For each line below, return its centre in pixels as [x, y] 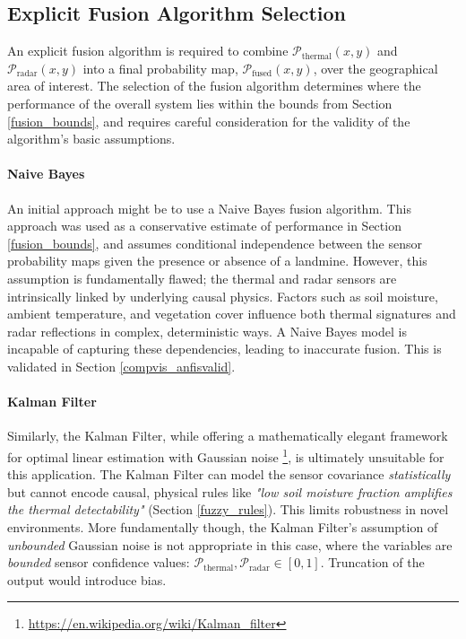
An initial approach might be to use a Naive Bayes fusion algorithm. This [209, 208]
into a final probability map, [160, 68]
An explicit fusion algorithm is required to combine [148, 51]
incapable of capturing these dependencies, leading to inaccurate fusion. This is [224, 349]
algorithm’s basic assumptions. [91, 139]
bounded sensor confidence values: [99, 562]
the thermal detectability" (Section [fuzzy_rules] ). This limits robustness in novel [228, 509]
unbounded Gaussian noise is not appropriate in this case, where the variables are [230, 544]
